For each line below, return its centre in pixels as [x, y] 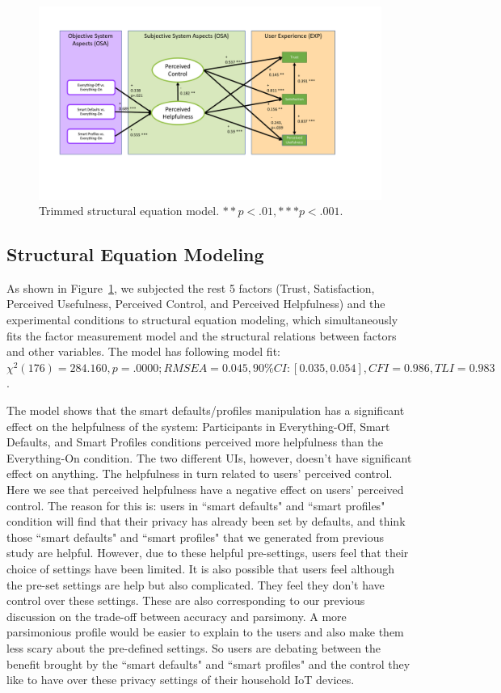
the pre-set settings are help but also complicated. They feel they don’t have [196, 584]
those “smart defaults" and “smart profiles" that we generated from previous [195, 537]
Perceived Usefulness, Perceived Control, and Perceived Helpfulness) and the [196, 304]
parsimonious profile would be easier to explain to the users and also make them [205, 632]
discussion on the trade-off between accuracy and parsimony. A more [177, 616]
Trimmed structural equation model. [129, 211]
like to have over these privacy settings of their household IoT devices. [181, 680]
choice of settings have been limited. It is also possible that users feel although [201, 568]
